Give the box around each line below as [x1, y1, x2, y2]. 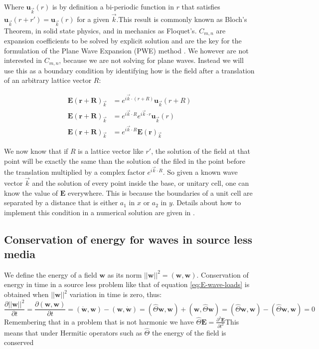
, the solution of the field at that [151, 146, 251, 156]
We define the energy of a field [4, 269, 97, 280]
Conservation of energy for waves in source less [4, 231, 252, 247]
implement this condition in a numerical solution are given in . [4, 207, 195, 217]
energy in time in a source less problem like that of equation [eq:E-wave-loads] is [4, 279, 250, 290]
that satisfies [181, 1, 220, 11]
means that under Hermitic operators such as [4, 327, 142, 338]
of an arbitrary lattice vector [4, 75, 92, 85]
